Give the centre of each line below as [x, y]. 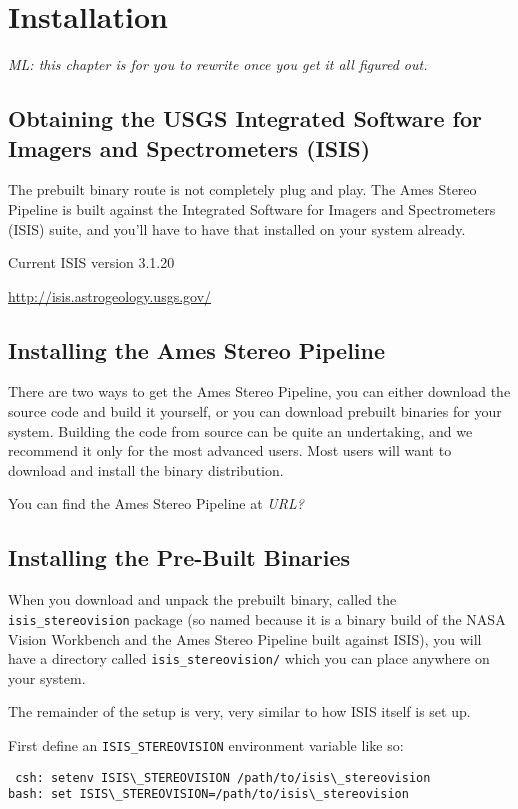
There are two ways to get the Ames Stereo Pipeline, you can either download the [259, 391]
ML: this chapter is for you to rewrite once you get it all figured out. [218, 64]
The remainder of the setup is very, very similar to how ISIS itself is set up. [239, 711]
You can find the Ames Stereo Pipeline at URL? [156, 503]
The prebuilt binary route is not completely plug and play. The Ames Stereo [242, 189]
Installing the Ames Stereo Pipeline [197, 349]
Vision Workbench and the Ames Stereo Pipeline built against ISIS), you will [245, 638]
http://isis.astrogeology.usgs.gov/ [110, 295]
